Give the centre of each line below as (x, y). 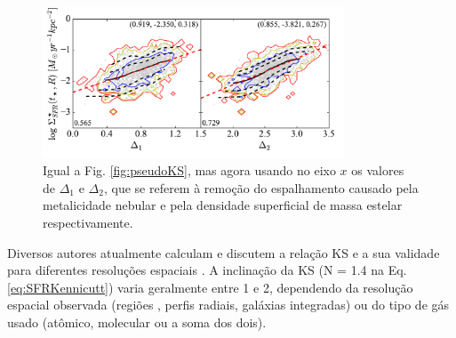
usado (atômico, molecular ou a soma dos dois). (137, 322)
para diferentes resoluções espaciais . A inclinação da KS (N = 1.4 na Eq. (207, 270)
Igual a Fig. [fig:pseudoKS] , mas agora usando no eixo (189, 170)
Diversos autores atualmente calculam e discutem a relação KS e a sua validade (224, 252)
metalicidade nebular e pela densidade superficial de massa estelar (223, 205)
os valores (378, 170)
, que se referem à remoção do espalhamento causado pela (261, 187)
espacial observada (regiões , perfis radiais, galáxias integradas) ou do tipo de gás (228, 305)
